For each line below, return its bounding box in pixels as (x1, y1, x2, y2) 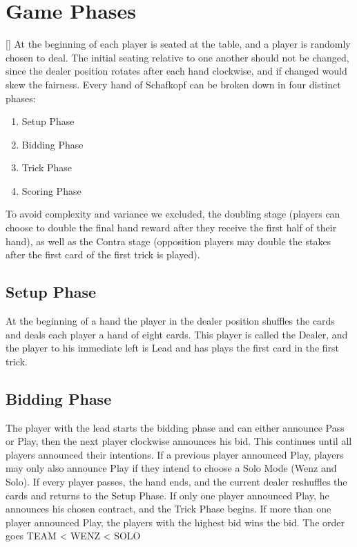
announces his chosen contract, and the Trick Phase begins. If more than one (6, 501, 331, 516)
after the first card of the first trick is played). (6, 247, 200, 262)
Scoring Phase (21, 183, 81, 198)
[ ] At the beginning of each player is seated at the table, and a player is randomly (6, 37, 351, 51)
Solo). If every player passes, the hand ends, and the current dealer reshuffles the (6, 474, 347, 488)
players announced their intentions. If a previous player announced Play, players (6, 447, 344, 461)
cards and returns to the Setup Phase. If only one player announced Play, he (6, 488, 329, 502)
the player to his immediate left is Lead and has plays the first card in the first (6, 340, 340, 355)
